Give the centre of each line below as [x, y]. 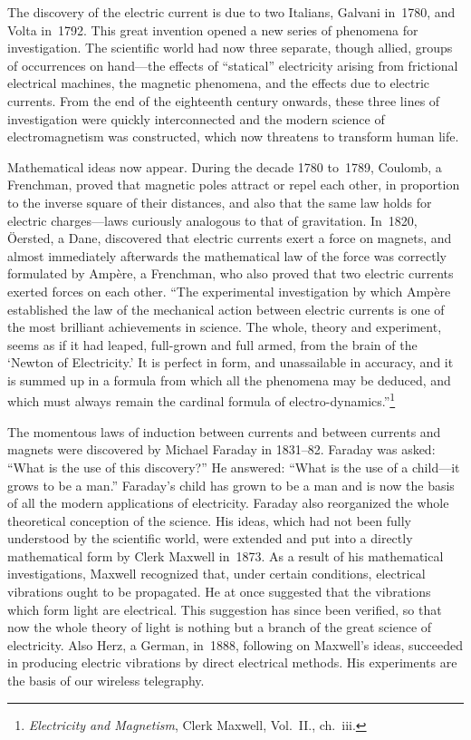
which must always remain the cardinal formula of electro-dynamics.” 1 [202, 400]
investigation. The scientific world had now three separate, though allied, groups [230, 48]
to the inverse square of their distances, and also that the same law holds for [220, 202]
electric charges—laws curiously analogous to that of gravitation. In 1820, [212, 220]
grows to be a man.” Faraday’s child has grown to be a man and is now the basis [231, 485]
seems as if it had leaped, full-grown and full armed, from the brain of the [212, 344]
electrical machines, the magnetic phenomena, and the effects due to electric [219, 83]
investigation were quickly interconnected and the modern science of [196, 118]
